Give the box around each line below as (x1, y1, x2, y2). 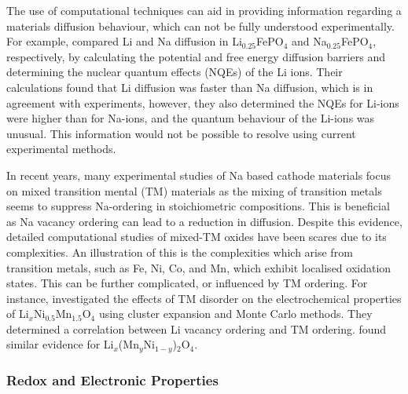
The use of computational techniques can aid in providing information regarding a (6, 2, 402, 18)
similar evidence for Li (6, 336, 114, 352)
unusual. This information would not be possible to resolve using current (6, 125, 356, 141)
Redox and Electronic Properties (6, 370, 219, 389)
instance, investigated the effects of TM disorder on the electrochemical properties (6, 290, 402, 306)
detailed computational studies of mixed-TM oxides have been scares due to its (6, 228, 387, 245)
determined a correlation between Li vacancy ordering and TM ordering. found (6, 320, 387, 337)
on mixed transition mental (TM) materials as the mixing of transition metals (6, 182, 382, 199)
